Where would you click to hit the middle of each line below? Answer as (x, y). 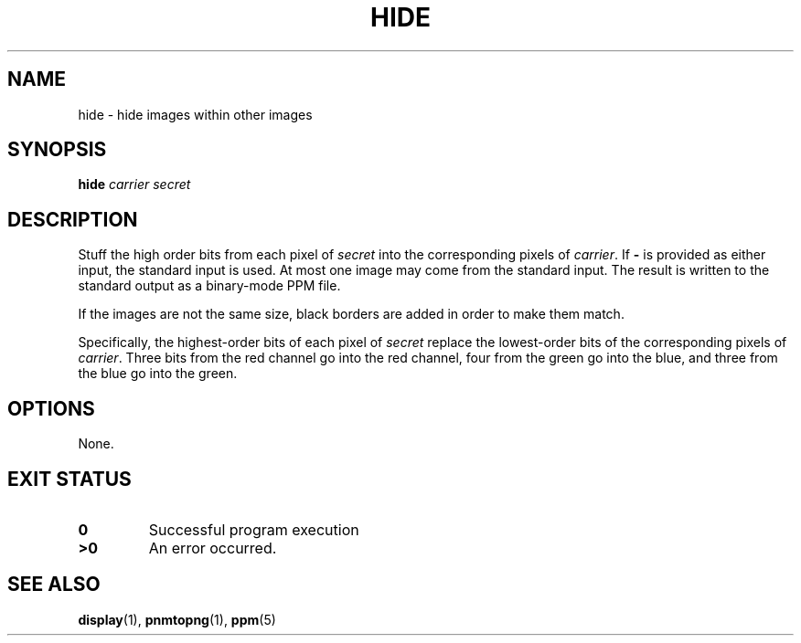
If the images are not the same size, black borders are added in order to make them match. (351, 314)
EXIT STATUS (69, 479)
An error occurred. (213, 548)
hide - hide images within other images (195, 114)
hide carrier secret (134, 184)
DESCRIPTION (73, 219)
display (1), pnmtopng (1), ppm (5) (177, 619)
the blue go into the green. (158, 374)
